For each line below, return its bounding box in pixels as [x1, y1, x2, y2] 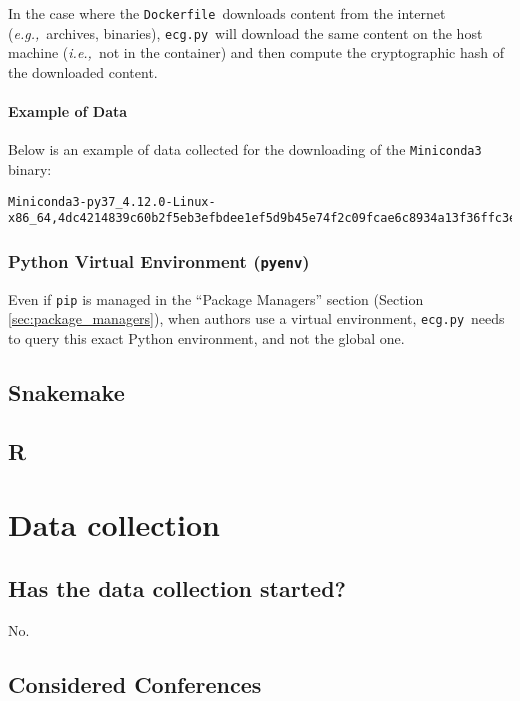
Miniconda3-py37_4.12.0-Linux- [8, 194, 216, 209]
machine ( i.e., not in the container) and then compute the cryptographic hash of [8, 42, 504, 63]
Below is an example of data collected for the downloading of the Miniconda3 [8, 139, 482, 160]
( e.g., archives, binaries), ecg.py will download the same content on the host [8, 22, 483, 43]
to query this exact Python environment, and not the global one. [8, 327, 405, 348]
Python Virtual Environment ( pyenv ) [8, 248, 310, 273]
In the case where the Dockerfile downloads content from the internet [8, 3, 446, 23]
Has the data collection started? [8, 572, 346, 603]
